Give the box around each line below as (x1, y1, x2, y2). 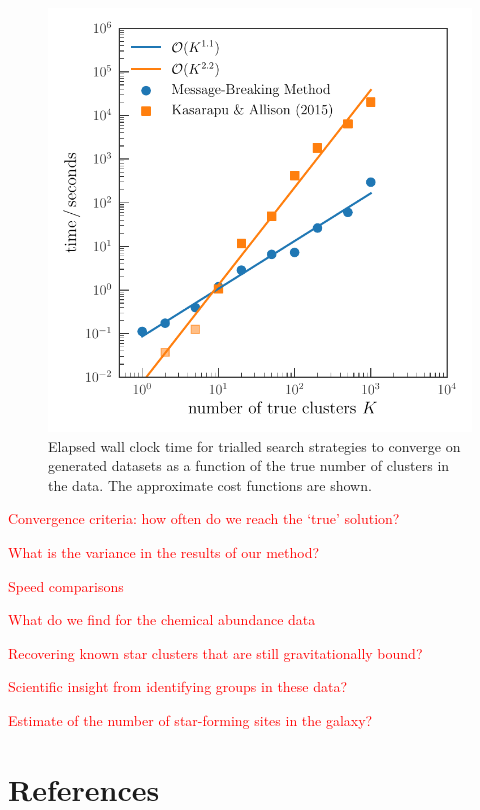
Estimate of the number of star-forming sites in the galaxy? (8, 709, 373, 730)
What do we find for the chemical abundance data (8, 609, 316, 630)
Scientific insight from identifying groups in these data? (8, 676, 348, 697)
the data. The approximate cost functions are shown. (48, 474, 372, 495)
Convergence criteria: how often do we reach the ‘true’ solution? (8, 508, 400, 529)
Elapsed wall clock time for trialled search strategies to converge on (48, 435, 461, 456)
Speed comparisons (8, 575, 124, 596)
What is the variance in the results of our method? (8, 541, 320, 562)
